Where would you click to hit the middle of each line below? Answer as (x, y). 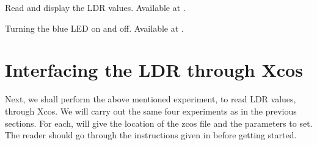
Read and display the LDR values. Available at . (95, 7)
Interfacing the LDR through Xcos (154, 70)
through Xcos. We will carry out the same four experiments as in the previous (151, 111)
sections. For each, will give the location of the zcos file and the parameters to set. (159, 123)
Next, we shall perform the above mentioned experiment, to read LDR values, (151, 99)
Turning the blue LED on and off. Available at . (94, 28)
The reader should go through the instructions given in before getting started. (151, 135)
